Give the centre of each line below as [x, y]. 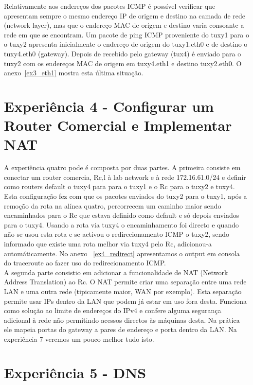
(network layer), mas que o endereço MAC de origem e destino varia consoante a [124, 25]
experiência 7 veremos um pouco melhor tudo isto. [79, 339]
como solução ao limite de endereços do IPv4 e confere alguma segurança [113, 310]
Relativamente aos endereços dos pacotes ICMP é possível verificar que [110, 6]
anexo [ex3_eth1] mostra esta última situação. [74, 73]
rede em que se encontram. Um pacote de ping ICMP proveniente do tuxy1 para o [126, 34]
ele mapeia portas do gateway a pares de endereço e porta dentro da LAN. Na [120, 329]
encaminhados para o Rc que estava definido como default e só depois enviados [122, 215]
